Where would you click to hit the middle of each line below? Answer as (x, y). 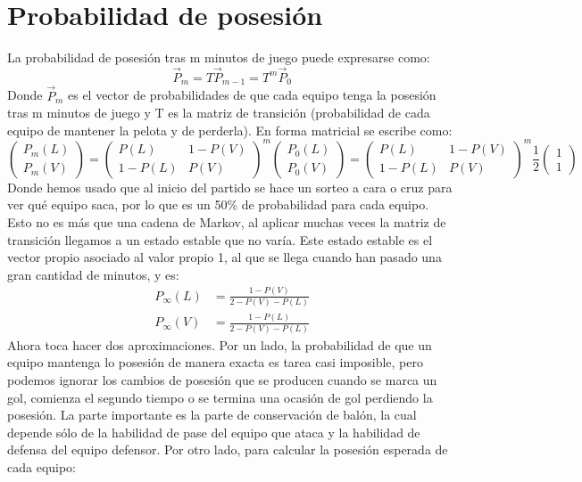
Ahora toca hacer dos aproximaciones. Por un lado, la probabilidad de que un (220, 344)
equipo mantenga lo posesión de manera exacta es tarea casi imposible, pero (215, 362)
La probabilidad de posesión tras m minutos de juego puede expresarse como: (219, 57)
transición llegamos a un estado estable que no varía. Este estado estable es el (220, 239)
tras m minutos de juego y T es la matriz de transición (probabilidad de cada (219, 113)
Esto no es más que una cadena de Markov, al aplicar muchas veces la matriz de (227, 222)
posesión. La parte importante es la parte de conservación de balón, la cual (212, 415)
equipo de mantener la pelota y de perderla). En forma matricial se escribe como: (230, 130)
